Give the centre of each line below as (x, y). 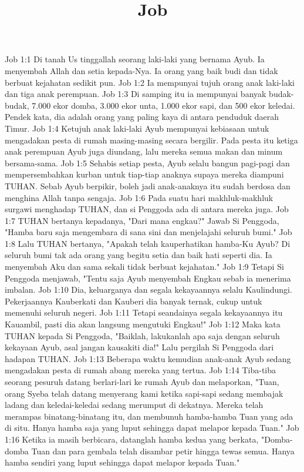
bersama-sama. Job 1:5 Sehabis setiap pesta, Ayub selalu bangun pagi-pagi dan (147, 163)
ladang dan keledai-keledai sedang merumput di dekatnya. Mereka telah (134, 405)
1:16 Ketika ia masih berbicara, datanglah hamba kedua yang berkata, (132, 439)
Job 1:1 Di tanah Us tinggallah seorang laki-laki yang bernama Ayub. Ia (135, 59)
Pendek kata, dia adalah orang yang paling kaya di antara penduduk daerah (142, 117)
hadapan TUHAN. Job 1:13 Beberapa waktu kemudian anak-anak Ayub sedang (148, 358)
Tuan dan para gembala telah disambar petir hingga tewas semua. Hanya (163, 451)
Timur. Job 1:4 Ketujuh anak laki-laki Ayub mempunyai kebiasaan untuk (137, 128)
